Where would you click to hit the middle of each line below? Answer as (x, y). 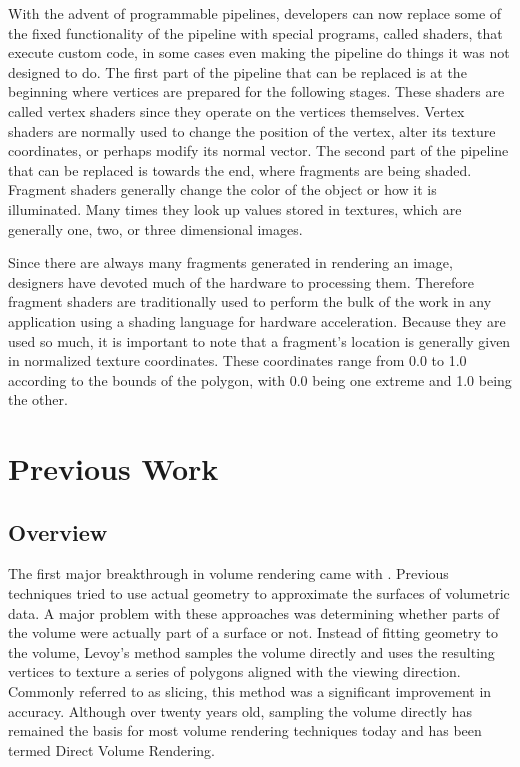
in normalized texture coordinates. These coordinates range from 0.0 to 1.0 (237, 360)
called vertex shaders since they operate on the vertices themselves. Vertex (236, 110)
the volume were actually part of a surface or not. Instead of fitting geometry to (253, 632)
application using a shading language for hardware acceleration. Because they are (257, 320)
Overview (58, 531)
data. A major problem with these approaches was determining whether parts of (254, 612)
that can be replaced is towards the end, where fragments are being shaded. (240, 169)
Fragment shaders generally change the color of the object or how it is (222, 189)
